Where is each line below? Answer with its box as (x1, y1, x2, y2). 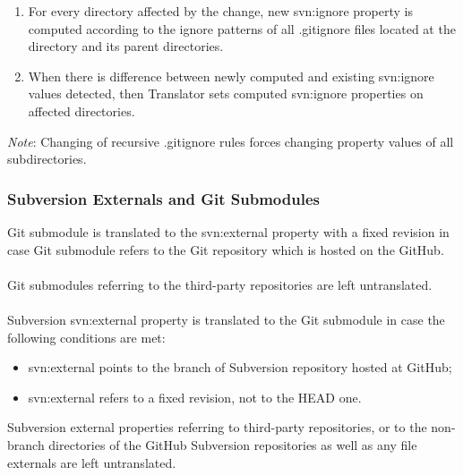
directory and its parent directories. (28, 37, 224, 55)
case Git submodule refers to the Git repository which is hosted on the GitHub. (7, 240, 444, 259)
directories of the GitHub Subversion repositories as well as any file (48, 435, 417, 454)
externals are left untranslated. (7, 453, 176, 471)
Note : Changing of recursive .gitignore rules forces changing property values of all (7, 131, 454, 150)
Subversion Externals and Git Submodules (7, 187, 320, 209)
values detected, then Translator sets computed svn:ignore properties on (28, 84, 424, 103)
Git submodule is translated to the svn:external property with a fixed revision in (7, 222, 450, 241)
